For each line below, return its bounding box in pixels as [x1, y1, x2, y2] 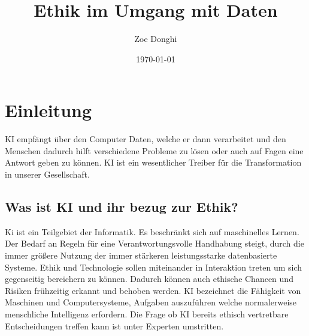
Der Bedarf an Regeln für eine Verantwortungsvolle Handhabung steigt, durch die [5, 237, 304, 250]
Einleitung [5, 98, 92, 122]
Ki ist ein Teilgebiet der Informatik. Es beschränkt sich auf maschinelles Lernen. [5, 225, 299, 238]
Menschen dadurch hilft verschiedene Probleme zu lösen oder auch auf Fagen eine [5, 144, 304, 157]
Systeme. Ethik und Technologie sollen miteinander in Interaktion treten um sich [5, 260, 302, 273]
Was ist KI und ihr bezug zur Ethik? [5, 197, 238, 216]
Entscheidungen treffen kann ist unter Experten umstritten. [5, 319, 224, 332]
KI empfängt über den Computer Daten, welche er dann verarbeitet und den [5, 133, 286, 145]
